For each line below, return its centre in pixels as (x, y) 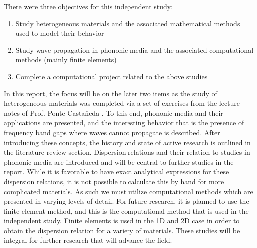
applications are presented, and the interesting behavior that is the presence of (124, 123)
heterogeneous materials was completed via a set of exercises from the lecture (122, 103)
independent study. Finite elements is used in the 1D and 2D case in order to (122, 220)
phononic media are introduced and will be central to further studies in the (119, 161)
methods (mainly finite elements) (66, 60)
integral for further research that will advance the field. (88, 240)
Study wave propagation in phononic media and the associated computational (134, 50)
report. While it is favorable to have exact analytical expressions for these (117, 171)
